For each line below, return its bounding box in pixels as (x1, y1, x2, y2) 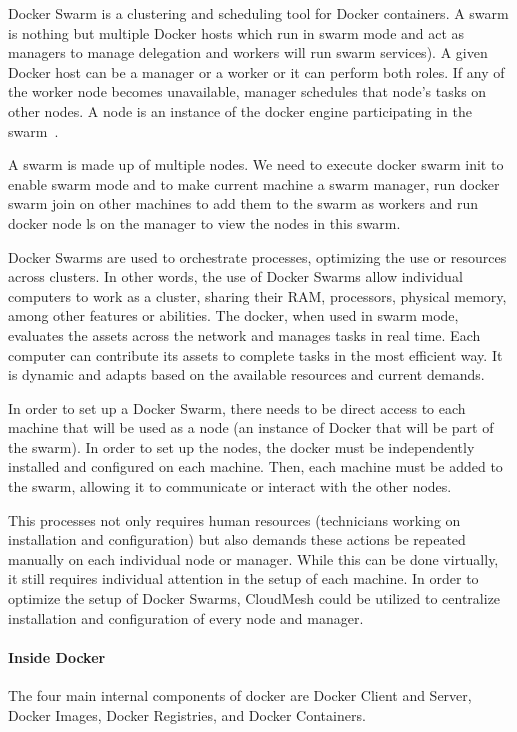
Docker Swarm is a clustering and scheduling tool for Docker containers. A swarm (8, 3, 509, 23)
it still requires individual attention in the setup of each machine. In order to (8, 568, 479, 589)
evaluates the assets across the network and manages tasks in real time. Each (8, 324, 481, 345)
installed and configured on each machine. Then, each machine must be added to (8, 456, 503, 477)
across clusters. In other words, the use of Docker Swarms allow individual (8, 266, 463, 287)
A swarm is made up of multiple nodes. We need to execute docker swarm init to (8, 154, 504, 175)
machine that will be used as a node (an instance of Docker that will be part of (8, 417, 494, 438)
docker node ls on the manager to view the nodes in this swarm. (8, 212, 401, 233)
